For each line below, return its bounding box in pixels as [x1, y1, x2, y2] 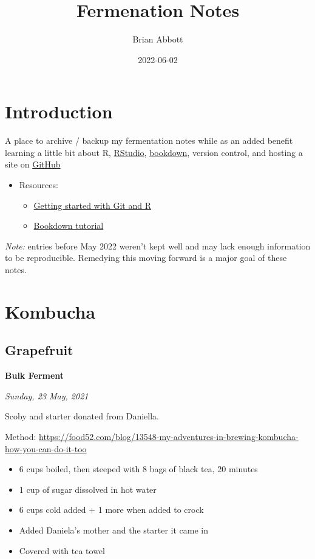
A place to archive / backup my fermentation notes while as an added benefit [5, 134, 293, 147]
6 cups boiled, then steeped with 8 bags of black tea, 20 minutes [19, 462, 258, 475]
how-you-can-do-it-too [5, 442, 87, 455]
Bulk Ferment [5, 369, 64, 382]
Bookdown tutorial [33, 219, 104, 232]
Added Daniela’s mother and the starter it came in [19, 523, 208, 536]
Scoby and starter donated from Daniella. [5, 410, 159, 422]
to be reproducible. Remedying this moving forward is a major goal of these [5, 251, 287, 264]
